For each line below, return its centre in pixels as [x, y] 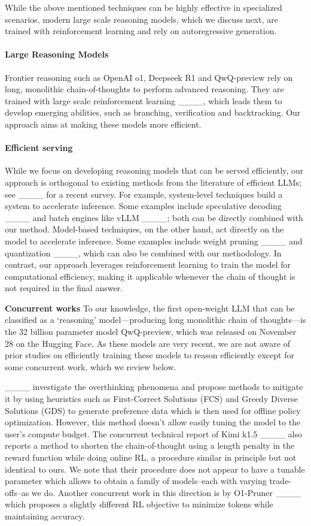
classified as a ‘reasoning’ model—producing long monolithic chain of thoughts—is [155, 320]
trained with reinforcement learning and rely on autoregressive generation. [141, 31]
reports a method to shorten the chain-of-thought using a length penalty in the [150, 445]
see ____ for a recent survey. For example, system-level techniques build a [144, 194]
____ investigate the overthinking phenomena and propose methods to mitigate [154, 387]
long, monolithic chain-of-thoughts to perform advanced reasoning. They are [144, 89]
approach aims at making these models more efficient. [103, 124]
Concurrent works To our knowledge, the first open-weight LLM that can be [150, 308]
